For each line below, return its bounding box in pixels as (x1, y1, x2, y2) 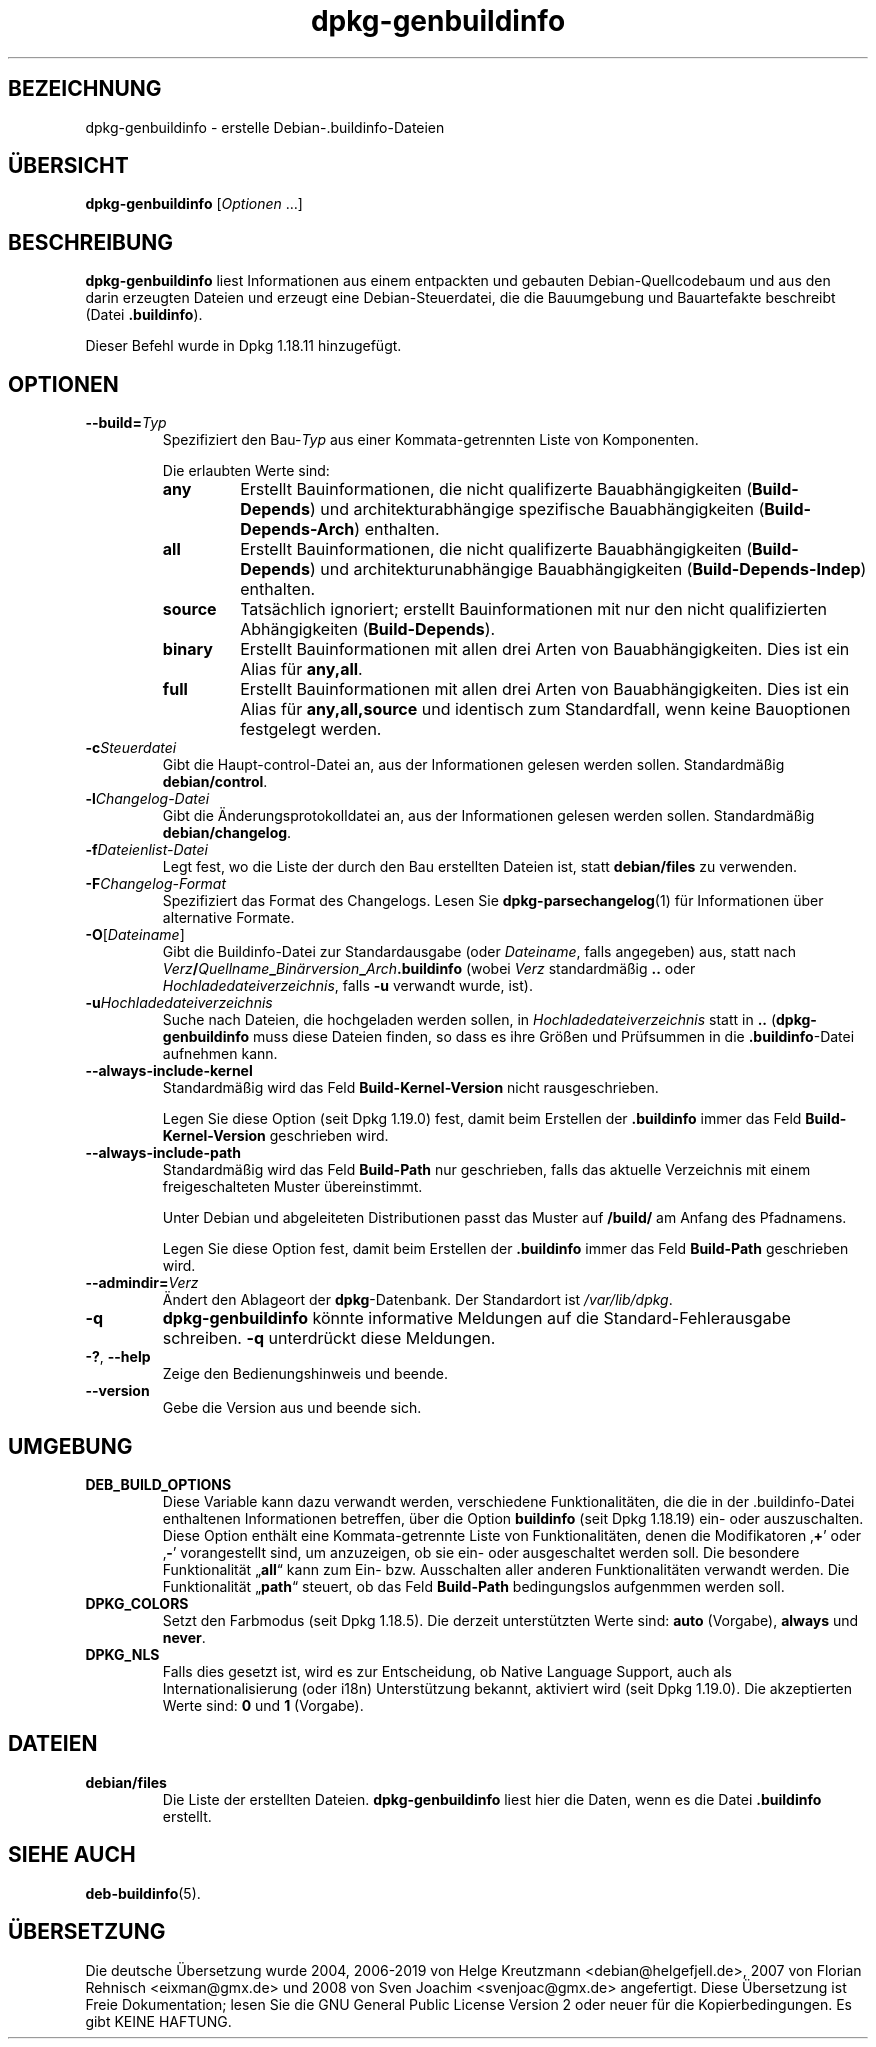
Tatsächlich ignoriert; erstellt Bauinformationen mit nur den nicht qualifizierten (240, 599, 827, 620)
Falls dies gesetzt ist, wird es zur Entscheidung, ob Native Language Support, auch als (162, 1662, 733, 1680)
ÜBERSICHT (8, 153, 129, 179)
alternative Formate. (162, 909, 295, 927)
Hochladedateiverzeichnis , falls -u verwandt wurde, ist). (162, 977, 533, 995)
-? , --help (85, 1348, 151, 1366)
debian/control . (162, 773, 268, 791)
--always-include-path (85, 1144, 241, 1162)
